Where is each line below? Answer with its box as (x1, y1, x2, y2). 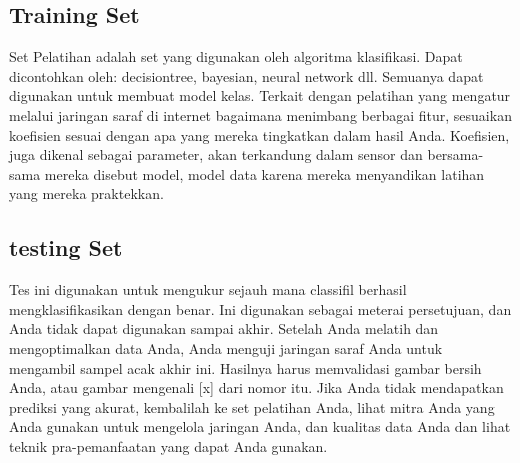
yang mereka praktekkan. (9, 183, 164, 204)
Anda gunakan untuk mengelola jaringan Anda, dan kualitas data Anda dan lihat (9, 416, 511, 437)
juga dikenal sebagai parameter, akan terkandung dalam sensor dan (9, 144, 423, 165)
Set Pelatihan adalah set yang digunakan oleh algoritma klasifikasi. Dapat (9, 46, 463, 67)
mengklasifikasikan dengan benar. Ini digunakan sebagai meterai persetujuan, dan (9, 298, 512, 319)
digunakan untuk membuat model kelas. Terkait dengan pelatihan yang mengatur (9, 85, 511, 106)
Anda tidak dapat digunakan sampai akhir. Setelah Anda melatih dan (9, 318, 439, 339)
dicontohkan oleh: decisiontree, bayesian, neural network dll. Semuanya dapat (9, 65, 484, 86)
